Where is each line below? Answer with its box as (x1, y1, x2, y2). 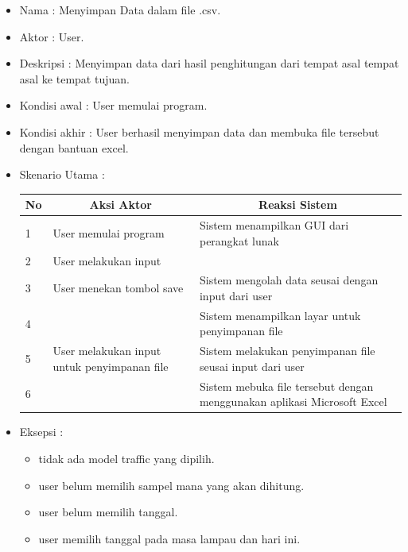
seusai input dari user (199, 357, 305, 374)
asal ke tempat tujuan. (19, 70, 130, 87)
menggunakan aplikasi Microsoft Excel (199, 393, 387, 410)
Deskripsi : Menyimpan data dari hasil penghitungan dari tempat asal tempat (19, 55, 399, 71)
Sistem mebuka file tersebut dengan (199, 377, 374, 394)
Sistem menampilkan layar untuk (199, 307, 361, 323)
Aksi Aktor (89, 196, 152, 213)
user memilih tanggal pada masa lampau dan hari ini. (38, 530, 301, 546)
